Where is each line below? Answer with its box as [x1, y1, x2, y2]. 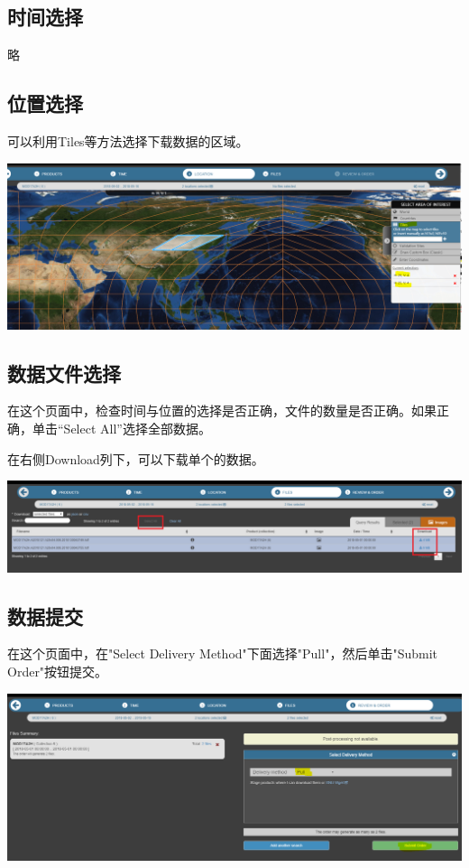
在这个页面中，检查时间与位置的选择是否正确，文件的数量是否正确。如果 [7, 401, 437, 420]
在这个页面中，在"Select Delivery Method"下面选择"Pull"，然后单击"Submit [7, 644, 437, 663]
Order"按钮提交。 [7, 662, 108, 681]
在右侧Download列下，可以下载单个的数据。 [7, 449, 264, 468]
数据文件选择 [7, 359, 121, 387]
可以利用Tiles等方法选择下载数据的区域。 [7, 132, 249, 150]
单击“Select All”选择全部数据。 [32, 419, 211, 438]
